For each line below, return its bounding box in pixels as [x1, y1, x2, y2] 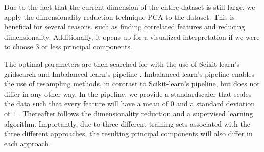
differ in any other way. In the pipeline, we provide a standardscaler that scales [4, 88, 252, 99]
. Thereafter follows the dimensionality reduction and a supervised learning [18, 108, 253, 118]
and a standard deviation [176, 98, 255, 109]
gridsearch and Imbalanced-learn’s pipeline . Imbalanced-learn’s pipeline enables [4, 68, 255, 79]
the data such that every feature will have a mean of [4, 98, 168, 109]
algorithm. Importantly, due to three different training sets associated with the [4, 118, 250, 129]
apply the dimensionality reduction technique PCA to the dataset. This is [4, 11, 235, 22]
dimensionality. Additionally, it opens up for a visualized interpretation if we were [4, 31, 260, 42]
